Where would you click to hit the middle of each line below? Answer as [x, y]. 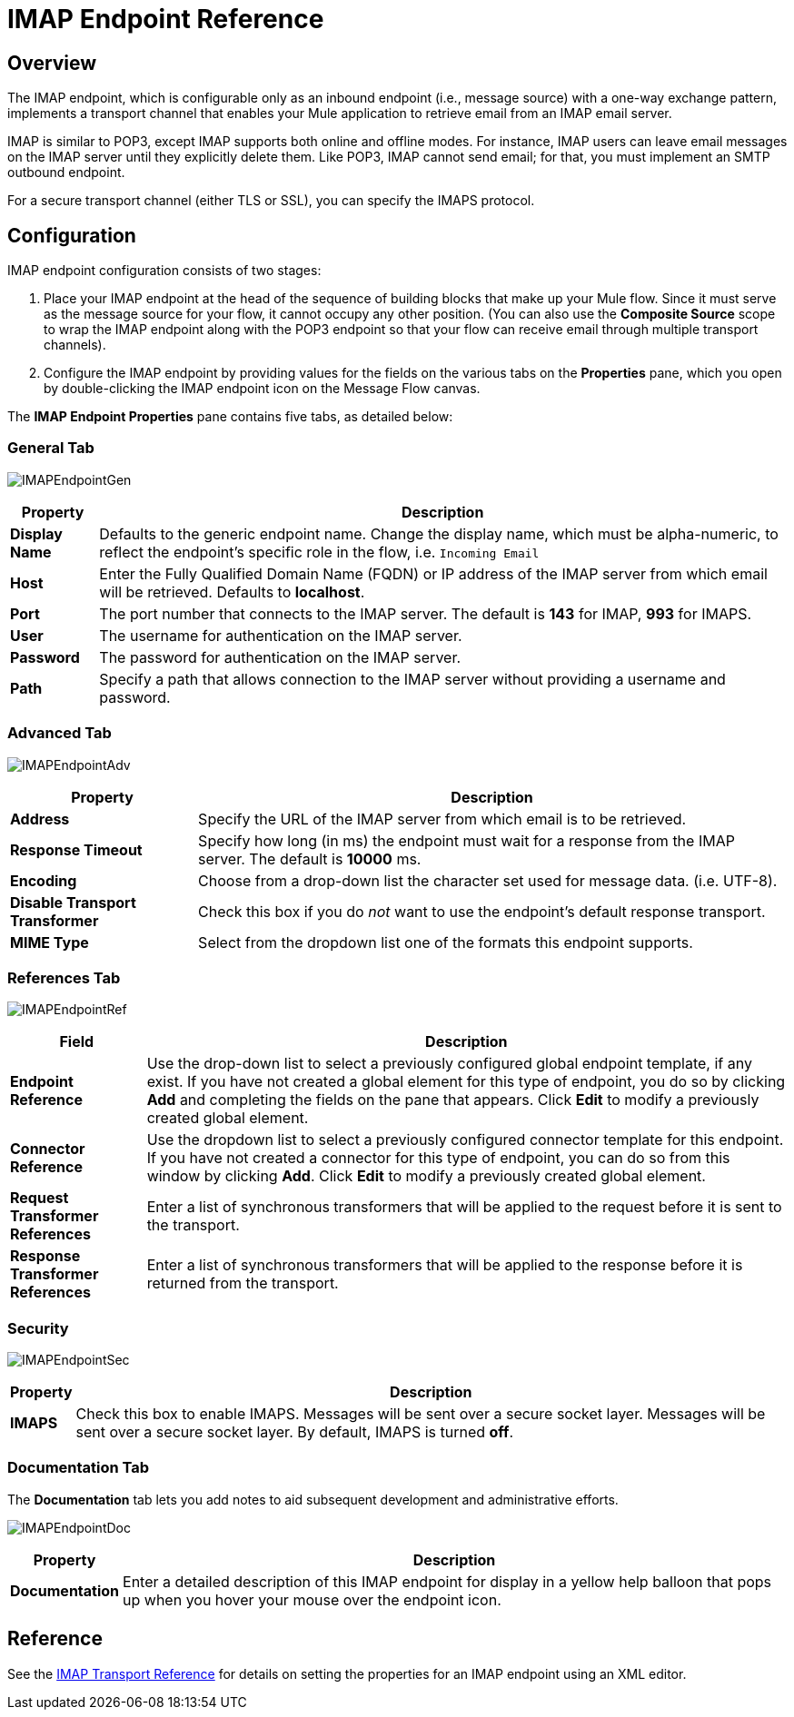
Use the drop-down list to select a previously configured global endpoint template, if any [449, 1064]
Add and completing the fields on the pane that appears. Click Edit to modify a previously [453, 1100]
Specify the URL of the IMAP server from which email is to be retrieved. [442, 819]
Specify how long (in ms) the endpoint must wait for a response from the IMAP [466, 840]
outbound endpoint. [66, 173]
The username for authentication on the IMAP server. [281, 635]
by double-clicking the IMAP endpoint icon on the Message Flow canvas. [262, 389]
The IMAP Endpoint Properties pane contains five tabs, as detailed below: [230, 417]
